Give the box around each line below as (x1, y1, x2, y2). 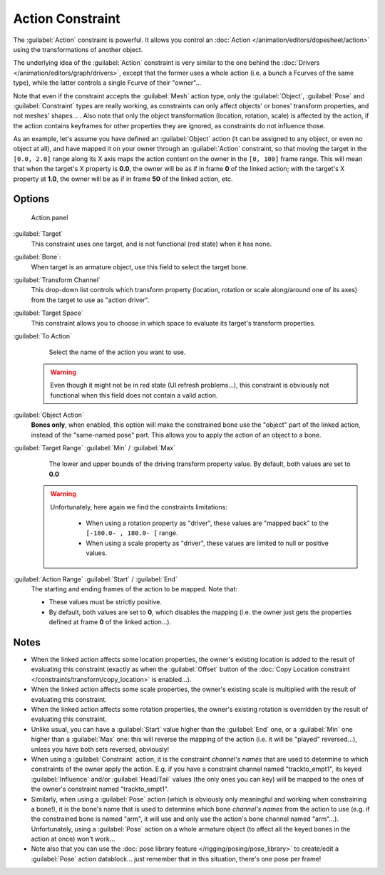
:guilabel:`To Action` (13, 331, 73, 340)
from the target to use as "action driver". (31, 296, 150, 304)
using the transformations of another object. (13, 45, 143, 53)
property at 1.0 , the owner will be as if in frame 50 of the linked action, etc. (13, 175, 233, 183)
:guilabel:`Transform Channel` (13, 275, 101, 284)
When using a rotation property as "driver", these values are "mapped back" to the (86, 519, 329, 527)
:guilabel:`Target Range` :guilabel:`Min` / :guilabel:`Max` (13, 444, 176, 452)
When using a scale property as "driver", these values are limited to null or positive (86, 539, 329, 547)
